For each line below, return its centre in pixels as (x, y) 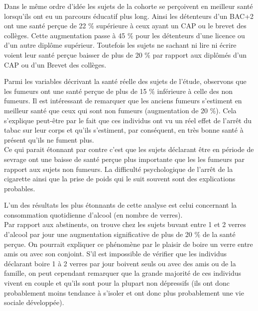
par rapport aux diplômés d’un (200, 54)
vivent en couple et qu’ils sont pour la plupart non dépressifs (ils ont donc (117, 283)
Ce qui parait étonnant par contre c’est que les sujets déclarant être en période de (129, 149)
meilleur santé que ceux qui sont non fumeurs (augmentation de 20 (106, 110)
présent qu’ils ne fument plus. (49, 139)
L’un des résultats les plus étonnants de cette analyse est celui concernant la (121, 205)
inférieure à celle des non (195, 91)
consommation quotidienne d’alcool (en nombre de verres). (93, 214)
